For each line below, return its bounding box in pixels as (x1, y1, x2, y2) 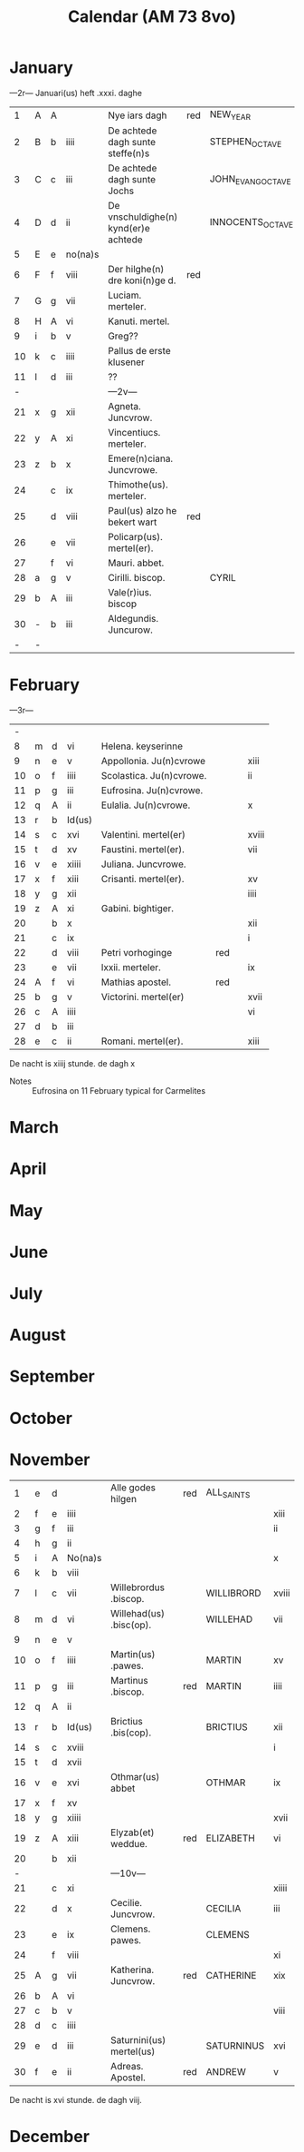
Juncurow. (108, 624, 154, 636)
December (9, 2126, 90, 2147)
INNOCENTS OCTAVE (209, 215, 294, 230)
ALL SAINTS (205, 1486, 251, 1500)
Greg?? (108, 329, 138, 342)
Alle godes (109, 1481, 157, 1494)
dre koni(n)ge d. (108, 274, 176, 287)
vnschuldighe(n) (108, 211, 178, 223)
